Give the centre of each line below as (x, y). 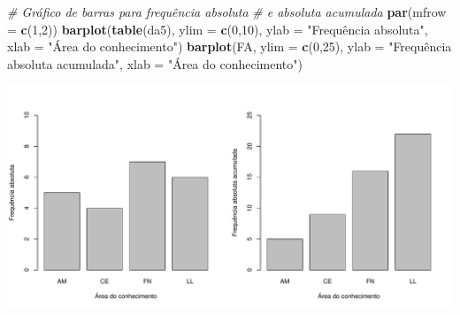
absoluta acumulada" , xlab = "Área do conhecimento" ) (155, 63)
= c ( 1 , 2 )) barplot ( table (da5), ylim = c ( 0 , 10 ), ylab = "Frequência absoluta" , (218, 29)
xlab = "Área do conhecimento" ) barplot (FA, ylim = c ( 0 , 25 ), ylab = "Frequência (230, 46)
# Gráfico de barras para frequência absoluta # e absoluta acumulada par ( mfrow (227, 12)
